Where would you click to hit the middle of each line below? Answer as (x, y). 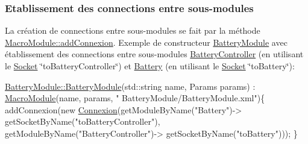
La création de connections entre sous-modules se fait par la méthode (133, 30)
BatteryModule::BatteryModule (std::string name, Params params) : (130, 86)
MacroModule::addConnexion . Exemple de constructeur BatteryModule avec (146, 42)
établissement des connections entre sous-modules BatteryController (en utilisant (154, 54)
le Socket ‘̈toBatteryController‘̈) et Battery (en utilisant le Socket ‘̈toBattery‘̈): (150, 66)
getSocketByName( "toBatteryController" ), (83, 121)
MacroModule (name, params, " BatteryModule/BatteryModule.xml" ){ (135, 98)
